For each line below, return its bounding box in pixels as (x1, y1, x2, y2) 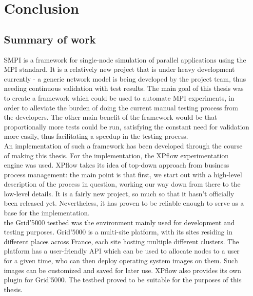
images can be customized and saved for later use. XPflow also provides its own (4, 265, 241, 275)
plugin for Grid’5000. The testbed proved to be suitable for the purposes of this (4, 275, 242, 285)
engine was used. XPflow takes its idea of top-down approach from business (4, 160, 229, 170)
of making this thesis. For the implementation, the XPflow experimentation (4, 150, 229, 160)
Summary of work (4, 31, 96, 46)
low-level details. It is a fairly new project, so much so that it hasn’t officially (4, 188, 234, 198)
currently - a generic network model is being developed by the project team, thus (4, 73, 246, 84)
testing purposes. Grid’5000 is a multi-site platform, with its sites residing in (4, 227, 233, 237)
